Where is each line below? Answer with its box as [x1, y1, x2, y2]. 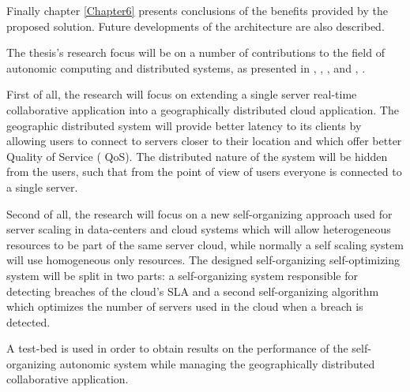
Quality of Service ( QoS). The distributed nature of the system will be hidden [6, 147, 388, 164]
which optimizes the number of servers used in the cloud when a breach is [6, 298, 363, 315]
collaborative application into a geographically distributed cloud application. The [6, 101, 399, 118]
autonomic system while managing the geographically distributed [59, 355, 375, 371]
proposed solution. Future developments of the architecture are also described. [6, 17, 385, 34]
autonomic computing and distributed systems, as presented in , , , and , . [6, 59, 366, 76]
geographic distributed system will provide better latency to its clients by [6, 117, 362, 133]
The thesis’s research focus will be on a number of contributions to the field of [6, 44, 385, 61]
